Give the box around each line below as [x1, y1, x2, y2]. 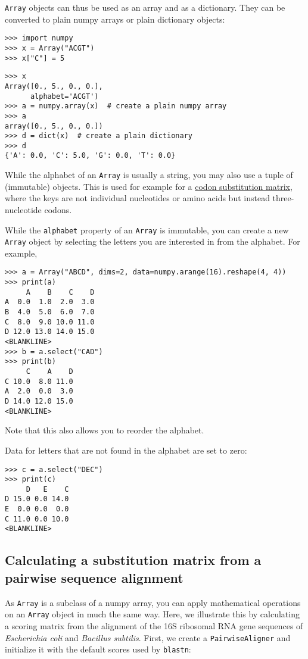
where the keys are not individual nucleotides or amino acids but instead [5, 192, 270, 204]
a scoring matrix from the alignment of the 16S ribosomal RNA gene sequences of [5, 620, 303, 632]
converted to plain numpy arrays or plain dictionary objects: [5, 13, 225, 25]
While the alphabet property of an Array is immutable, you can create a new [5, 223, 289, 236]
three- [272, 192, 294, 204]
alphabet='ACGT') [30, 92, 99, 101]
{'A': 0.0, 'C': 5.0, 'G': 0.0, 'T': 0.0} [5, 151, 176, 160]
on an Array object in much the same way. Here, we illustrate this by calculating [5, 608, 300, 620]
